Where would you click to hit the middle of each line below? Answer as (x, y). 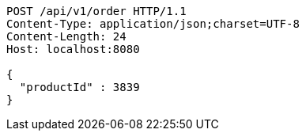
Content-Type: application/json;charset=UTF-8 (153, 24)
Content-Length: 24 (66, 36)
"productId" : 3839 (79, 87)
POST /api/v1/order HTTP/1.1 (96, 11)
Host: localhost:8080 (73, 49)
